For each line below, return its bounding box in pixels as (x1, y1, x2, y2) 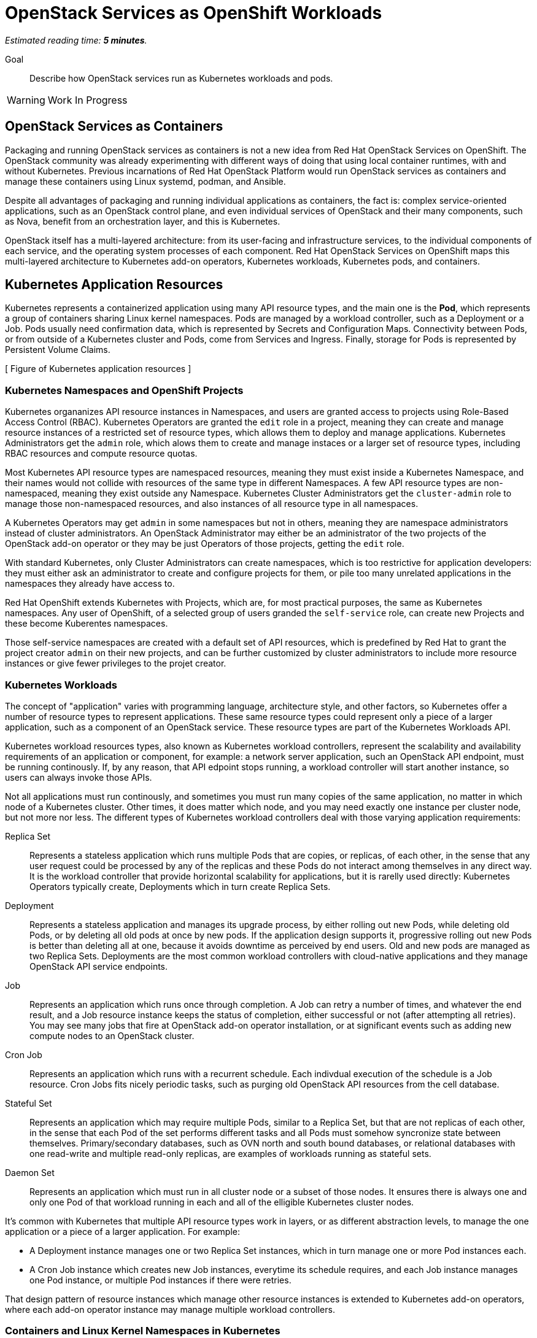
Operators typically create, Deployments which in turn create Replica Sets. (29, 881, 331, 892)
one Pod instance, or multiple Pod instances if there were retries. (29, 1274, 292, 1285)
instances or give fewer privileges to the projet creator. (5, 658, 226, 669)
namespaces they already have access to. (5, 578, 175, 589)
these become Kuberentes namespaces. (5, 618, 168, 629)
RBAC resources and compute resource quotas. (5, 448, 198, 459)
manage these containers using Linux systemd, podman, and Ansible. (5, 176, 286, 187)
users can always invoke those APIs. (5, 771, 152, 783)
